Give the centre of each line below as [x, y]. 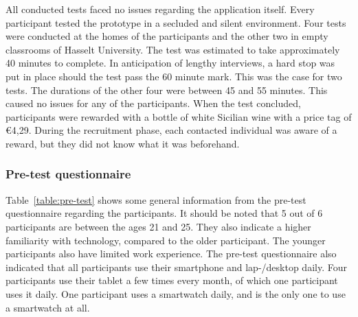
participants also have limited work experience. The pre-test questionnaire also [171, 254]
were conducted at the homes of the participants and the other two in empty [167, 36]
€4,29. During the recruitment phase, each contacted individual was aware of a [171, 130]
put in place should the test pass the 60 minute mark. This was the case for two [174, 76]
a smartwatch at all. [48, 307]
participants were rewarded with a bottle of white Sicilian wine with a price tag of [179, 116]
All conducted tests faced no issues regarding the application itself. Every [160, 9]
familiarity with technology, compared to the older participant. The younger [166, 240]
